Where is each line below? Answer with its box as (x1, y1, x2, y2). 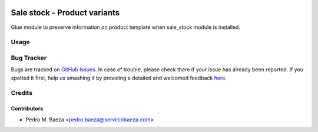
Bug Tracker (11, 54, 47, 62)
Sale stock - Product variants (11, 8, 120, 18)
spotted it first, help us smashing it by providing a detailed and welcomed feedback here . (11, 74, 227, 81)
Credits (11, 89, 32, 97)
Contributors (11, 105, 44, 112)
